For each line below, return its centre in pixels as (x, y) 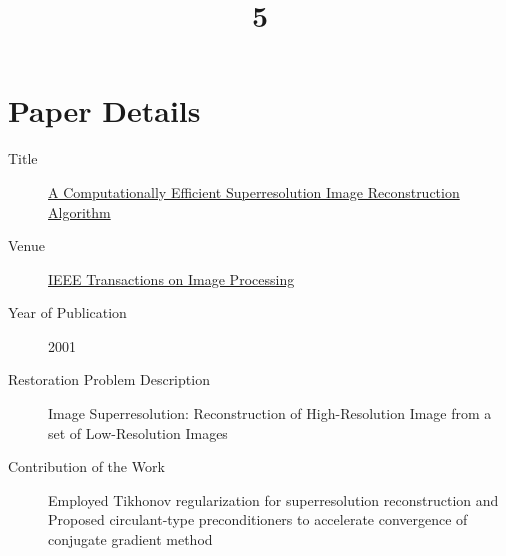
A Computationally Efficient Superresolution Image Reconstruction (254, 191)
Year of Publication (67, 312)
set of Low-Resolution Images (138, 432)
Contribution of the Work (86, 466)
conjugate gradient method (130, 539)
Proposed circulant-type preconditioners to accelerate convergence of (258, 519)
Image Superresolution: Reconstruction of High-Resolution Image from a (270, 413)
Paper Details (104, 110)
